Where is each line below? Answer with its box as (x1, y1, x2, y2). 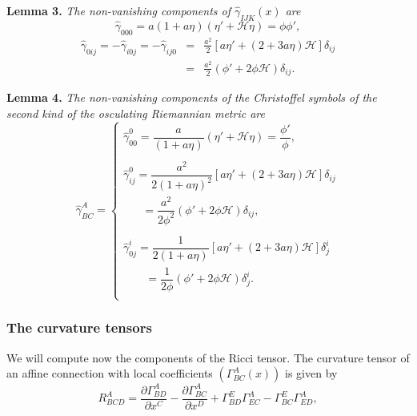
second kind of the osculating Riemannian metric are (6, 104, 265, 121)
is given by (285, 365, 338, 382)
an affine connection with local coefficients (6, 365, 213, 382)
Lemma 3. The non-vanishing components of (6, 2, 231, 18)
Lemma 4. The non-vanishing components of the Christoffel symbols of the (6, 89, 377, 106)
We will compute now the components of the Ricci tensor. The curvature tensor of (6, 349, 410, 366)
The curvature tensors (6, 317, 152, 337)
